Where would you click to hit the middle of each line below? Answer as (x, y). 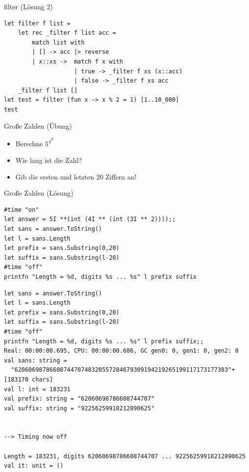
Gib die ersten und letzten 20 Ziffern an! (76, 176)
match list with (58, 42)
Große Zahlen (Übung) (38, 125)
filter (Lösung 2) (28, 6)
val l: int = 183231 (37, 389)
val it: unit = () (34, 466)
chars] (43, 379)
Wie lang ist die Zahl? (49, 160)
